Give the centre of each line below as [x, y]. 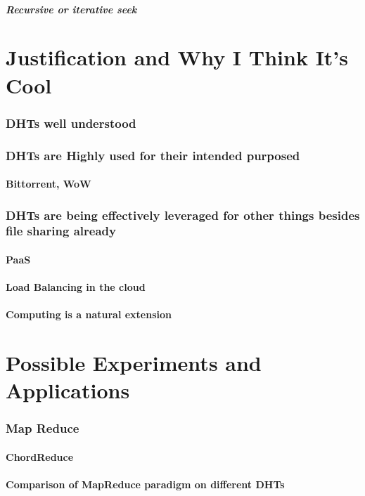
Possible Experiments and [134, 363]
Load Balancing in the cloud [76, 287]
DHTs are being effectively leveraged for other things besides [183, 215]
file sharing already [61, 231]
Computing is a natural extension [89, 314]
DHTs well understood [71, 123]
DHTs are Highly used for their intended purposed [153, 155]
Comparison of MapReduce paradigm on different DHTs [145, 484]
